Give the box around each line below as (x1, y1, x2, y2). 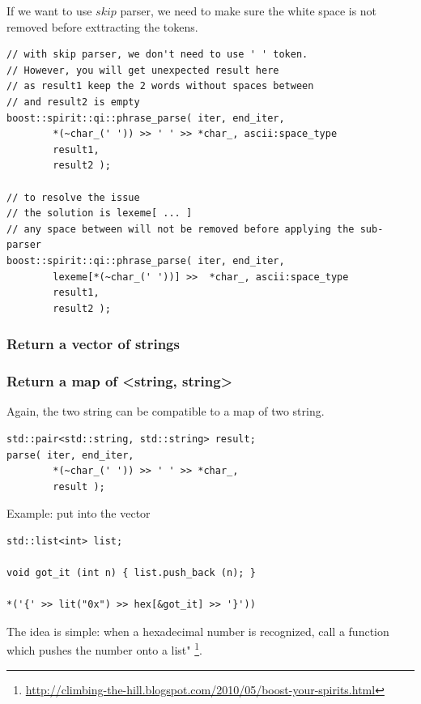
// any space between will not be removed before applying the (6, 223, 355, 235)
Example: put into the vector (6, 505, 151, 522)
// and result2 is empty (6, 96, 140, 108)
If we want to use (6, 2, 92, 19)
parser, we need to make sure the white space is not (120, 2, 377, 19)
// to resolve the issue (6, 191, 140, 203)
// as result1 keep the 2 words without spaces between (6, 80, 314, 92)
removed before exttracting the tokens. (6, 18, 198, 35)
